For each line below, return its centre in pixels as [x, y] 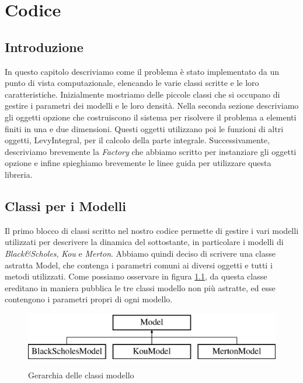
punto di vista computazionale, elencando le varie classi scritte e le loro [132, 83]
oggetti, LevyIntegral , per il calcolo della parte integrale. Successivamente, [137, 140]
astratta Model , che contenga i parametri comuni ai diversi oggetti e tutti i [139, 265]
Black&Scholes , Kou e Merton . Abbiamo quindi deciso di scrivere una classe [140, 253]
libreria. [19, 174]
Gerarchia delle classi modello [81, 375]
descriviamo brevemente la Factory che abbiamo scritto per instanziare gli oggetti [151, 151]
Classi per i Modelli [65, 206]
